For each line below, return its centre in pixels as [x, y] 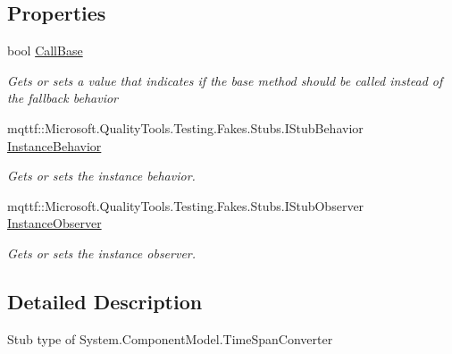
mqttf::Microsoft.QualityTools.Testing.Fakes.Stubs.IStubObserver [186, 205]
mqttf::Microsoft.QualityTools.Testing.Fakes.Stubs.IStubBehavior [185, 127]
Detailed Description [105, 301]
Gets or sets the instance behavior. [101, 176]
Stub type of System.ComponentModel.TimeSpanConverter [170, 338]
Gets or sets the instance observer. [102, 253]
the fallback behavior [63, 98]
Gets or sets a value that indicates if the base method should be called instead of [225, 80]
